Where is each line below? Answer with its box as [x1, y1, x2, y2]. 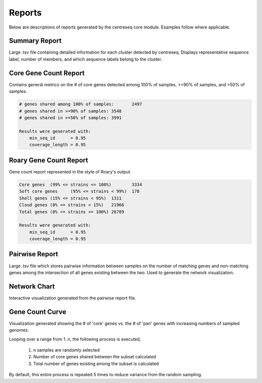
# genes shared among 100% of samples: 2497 [19, 102, 143, 107]
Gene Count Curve [9, 307, 66, 316]
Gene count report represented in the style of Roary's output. [9, 169, 132, 174]
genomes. [9, 327, 29, 333]
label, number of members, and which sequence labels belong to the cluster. [9, 56, 163, 62]
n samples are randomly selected [33, 347, 100, 353]
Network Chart [9, 282, 55, 291]
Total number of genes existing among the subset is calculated [33, 361, 159, 367]
